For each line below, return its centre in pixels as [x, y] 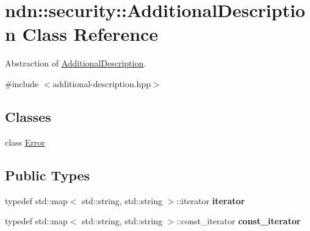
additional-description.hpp [102, 83]
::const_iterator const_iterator [239, 221]
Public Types [48, 175]
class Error [25, 142]
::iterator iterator [211, 200]
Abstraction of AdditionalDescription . [76, 63]
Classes [28, 116]
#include [22, 83]
